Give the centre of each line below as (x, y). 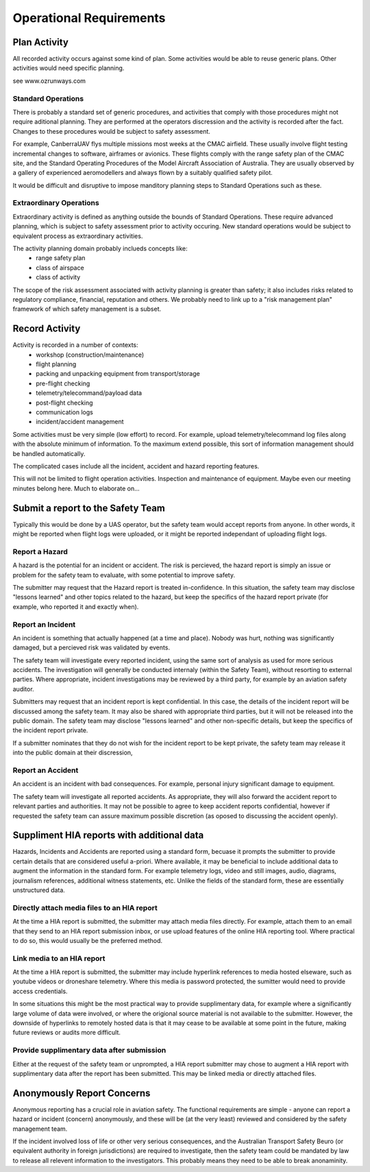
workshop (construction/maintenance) (90, 355)
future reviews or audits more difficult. (67, 1033)
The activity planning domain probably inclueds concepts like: (100, 249)
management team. (40, 1129)
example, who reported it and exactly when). (76, 606)
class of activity (58, 277)
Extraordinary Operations (56, 203)
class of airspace (60, 267)
